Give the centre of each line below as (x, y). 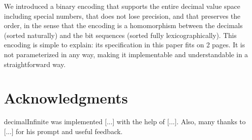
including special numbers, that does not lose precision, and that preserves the (122, 16)
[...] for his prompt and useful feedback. (63, 131)
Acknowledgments (66, 98)
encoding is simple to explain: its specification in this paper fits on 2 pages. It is (125, 45)
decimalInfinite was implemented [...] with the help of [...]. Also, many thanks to (125, 122)
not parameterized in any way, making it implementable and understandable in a (126, 54)
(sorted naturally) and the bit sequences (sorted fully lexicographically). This (120, 35)
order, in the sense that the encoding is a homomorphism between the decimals (124, 25)
